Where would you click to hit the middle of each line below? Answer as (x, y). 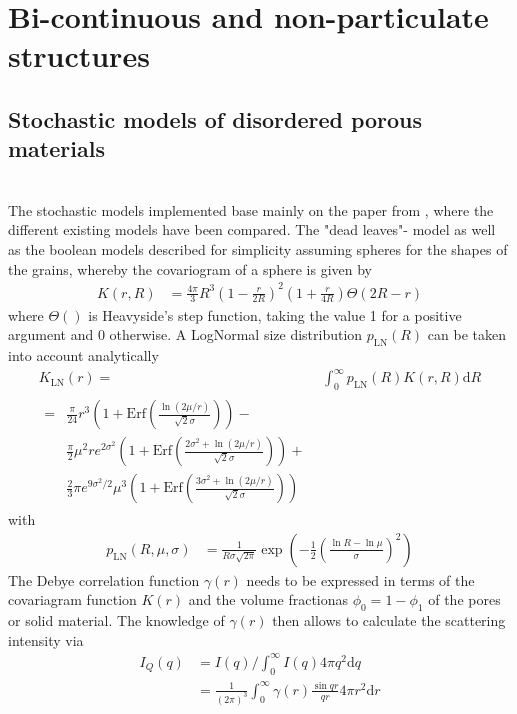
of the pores (464, 599)
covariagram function (72, 599)
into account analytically (83, 355)
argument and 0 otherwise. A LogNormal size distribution (185, 334)
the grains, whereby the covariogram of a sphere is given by (190, 268)
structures (79, 55)
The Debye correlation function (104, 579)
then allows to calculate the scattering (389, 620)
